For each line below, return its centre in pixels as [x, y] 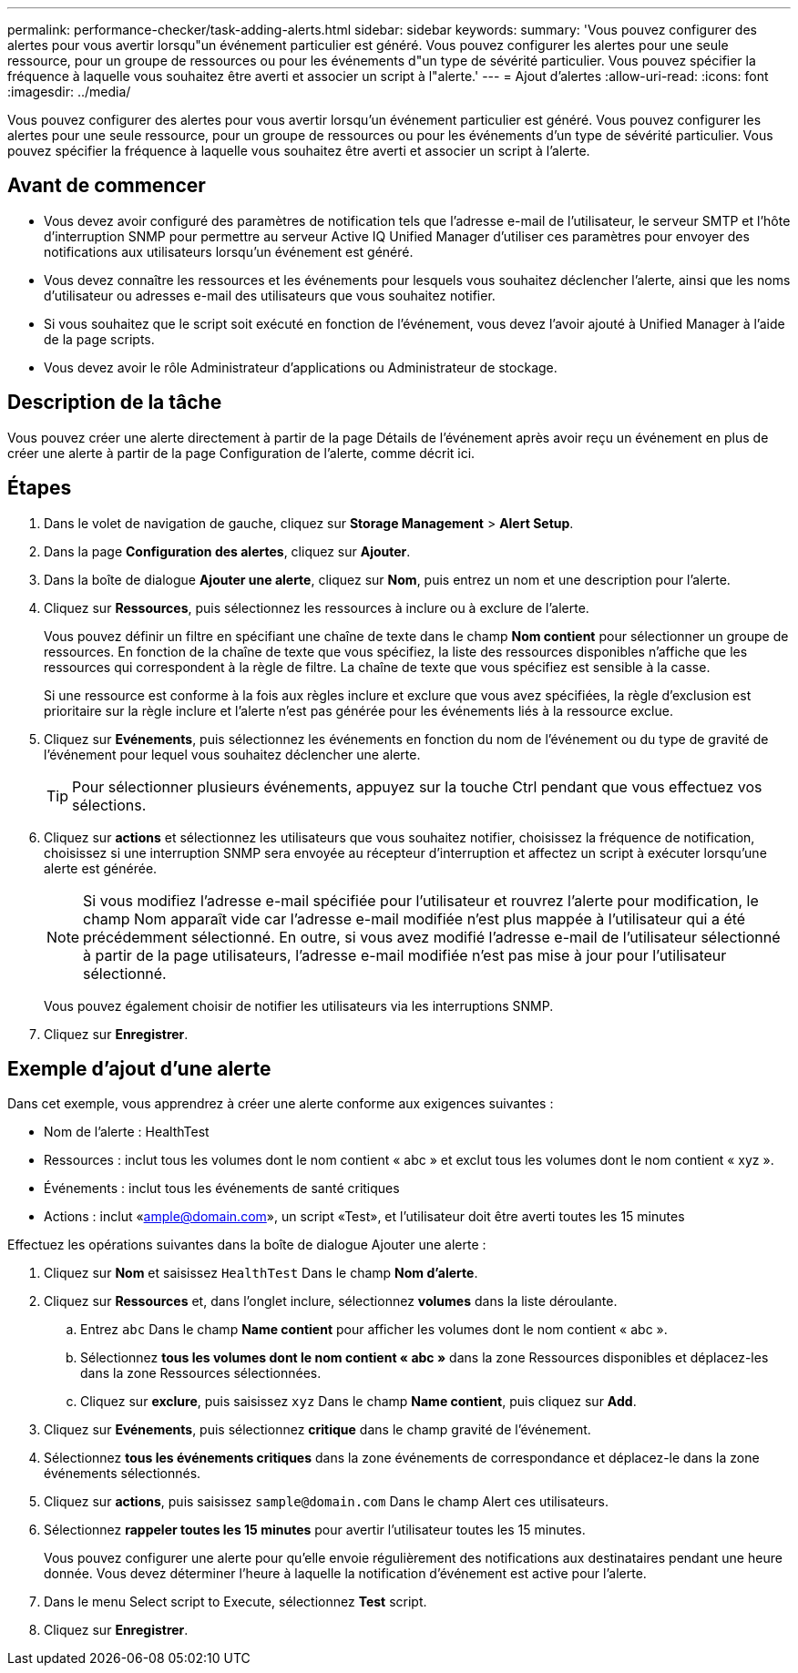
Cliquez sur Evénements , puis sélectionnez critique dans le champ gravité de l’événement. [317, 1430]
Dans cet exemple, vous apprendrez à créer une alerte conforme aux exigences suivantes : [281, 1104]
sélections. [109, 805]
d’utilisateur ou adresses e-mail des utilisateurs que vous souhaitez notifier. [270, 295]
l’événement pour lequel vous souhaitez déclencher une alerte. [232, 754]
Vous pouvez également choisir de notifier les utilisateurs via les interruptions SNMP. [299, 1005]
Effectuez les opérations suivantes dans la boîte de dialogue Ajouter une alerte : [247, 1245]
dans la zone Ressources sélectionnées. [201, 1373]
